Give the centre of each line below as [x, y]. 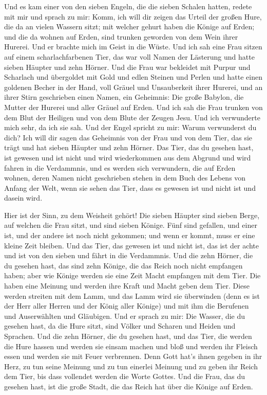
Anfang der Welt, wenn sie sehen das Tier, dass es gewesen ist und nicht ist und [130, 187]
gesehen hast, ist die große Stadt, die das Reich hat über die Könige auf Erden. [129, 386]
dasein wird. [23, 198]
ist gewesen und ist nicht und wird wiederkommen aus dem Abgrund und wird [128, 157]
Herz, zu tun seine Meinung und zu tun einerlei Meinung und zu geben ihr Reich [131, 366]
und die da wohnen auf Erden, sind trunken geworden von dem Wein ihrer [121, 36]
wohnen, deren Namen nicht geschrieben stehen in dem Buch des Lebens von [125, 178]
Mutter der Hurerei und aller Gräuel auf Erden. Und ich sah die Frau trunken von [133, 107]
